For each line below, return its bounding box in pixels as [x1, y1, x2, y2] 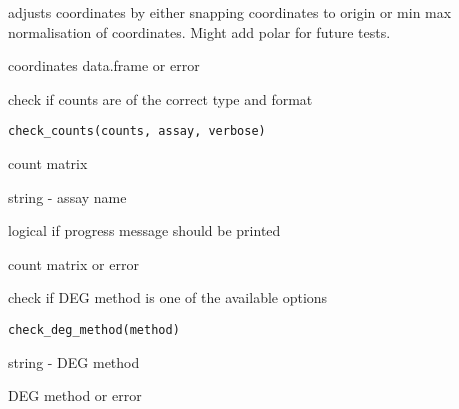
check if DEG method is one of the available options [8, 287, 328, 308]
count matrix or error [8, 253, 139, 274]
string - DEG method [8, 351, 140, 372]
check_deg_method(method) [8, 323, 180, 337]
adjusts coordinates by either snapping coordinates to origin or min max [8, 2, 452, 22]
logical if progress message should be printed [8, 220, 281, 241]
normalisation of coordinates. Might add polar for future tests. [8, 21, 391, 42]
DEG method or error [8, 385, 142, 406]
